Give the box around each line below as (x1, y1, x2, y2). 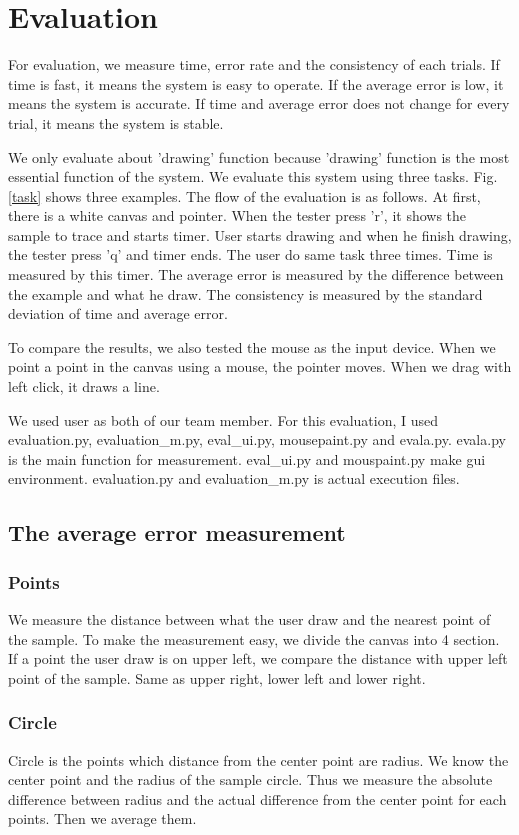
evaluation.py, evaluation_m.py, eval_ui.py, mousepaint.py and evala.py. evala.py (8, 429, 506, 450)
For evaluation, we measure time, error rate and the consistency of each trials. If (8, 54, 500, 75)
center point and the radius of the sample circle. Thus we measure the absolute (8, 769, 493, 790)
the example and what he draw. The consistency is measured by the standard (8, 283, 483, 304)
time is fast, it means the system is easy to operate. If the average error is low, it (8, 73, 504, 94)
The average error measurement (8, 517, 346, 548)
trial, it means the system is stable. (8, 112, 224, 133)
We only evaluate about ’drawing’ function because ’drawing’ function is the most (8, 146, 510, 167)
